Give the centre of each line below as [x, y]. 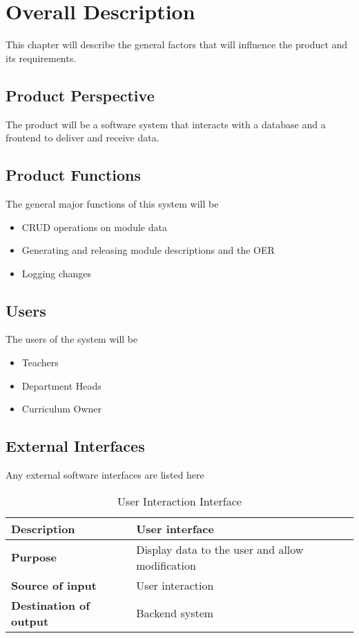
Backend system [175, 613]
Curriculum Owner [62, 409]
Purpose [34, 557]
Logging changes [57, 273]
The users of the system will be [72, 339]
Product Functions [74, 175]
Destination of [50, 605]
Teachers [40, 362]
